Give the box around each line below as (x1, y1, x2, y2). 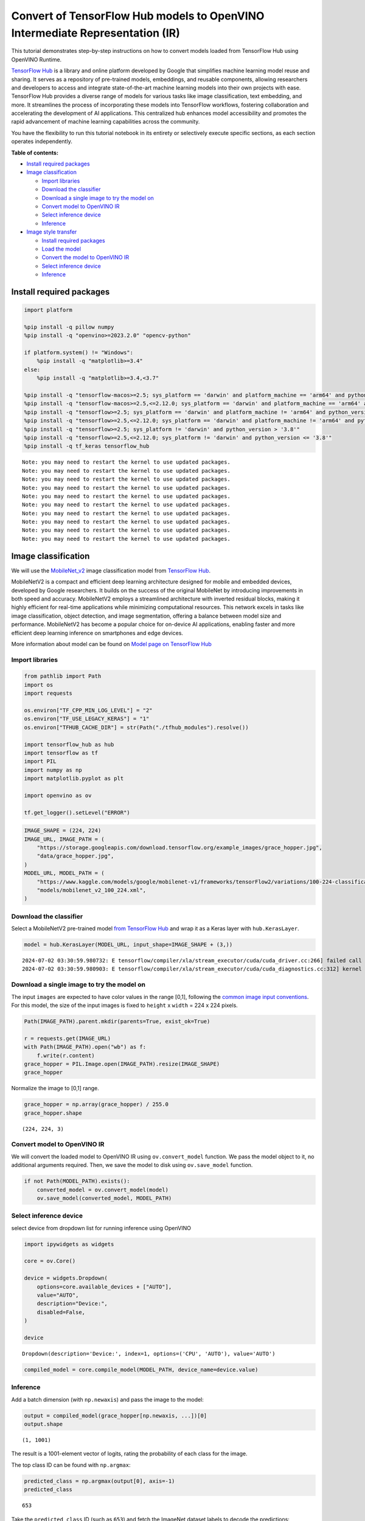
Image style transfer (26, 228, 77, 235)
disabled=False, (36, 1309, 85, 1315)
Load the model (41, 245, 82, 252)
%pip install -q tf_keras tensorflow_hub (24, 443, 150, 450)
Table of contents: (11, 149, 59, 156)
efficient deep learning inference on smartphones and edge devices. (11, 629, 184, 636)
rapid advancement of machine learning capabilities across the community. (11, 118, 200, 125)
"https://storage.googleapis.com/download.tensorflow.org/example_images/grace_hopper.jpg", (36, 844, 322, 851)
